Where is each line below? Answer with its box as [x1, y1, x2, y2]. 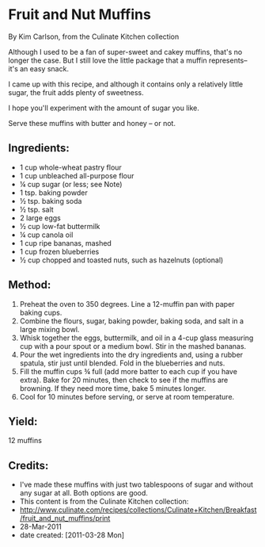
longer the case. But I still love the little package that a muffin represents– [8, 55, 248, 65]
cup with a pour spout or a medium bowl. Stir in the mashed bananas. [19, 341, 247, 350]
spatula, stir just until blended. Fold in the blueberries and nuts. [19, 358, 225, 368]
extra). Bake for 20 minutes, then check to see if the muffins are [19, 375, 229, 384]
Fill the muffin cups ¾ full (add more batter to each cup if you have [19, 366, 237, 376]
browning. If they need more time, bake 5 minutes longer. [19, 383, 206, 393]
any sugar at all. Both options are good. [19, 488, 149, 498]
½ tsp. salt [19, 205, 54, 214]
